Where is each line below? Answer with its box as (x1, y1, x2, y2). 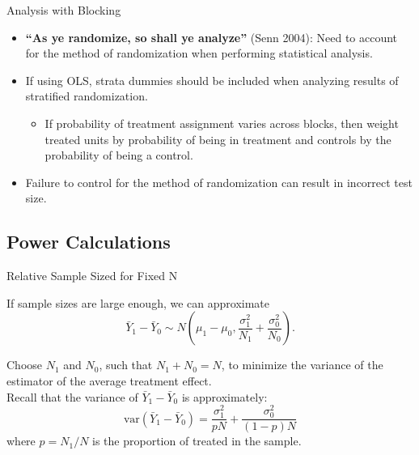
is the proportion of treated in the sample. (92, 432, 302, 449)
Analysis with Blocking (6, 2, 121, 18)
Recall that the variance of (6, 388, 138, 405)
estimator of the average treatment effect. (6, 372, 212, 389)
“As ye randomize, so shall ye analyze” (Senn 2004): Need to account (25, 28, 398, 45)
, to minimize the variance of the (221, 356, 383, 373)
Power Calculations (6, 229, 171, 254)
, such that (99, 356, 153, 373)
